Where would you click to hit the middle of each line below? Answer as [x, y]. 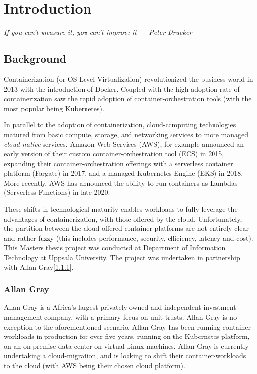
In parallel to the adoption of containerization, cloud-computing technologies [120, 125]
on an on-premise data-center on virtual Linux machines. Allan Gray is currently [126, 346]
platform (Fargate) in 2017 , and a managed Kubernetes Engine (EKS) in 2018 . [124, 173]
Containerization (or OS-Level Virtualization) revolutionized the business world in [128, 79]
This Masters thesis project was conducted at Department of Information [115, 247]
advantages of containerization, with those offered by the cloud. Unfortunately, [123, 218]
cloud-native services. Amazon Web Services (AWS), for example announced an [124, 144]
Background [35, 58]
